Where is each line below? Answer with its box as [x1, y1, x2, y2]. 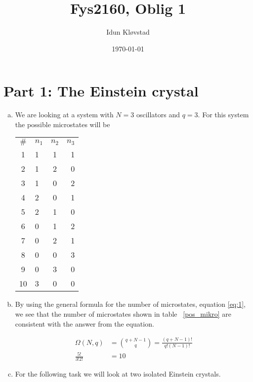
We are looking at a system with [15, 109, 114, 120]
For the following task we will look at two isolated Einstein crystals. [15, 369, 221, 379]
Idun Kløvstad [106, 27, 150, 37]
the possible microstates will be [15, 119, 110, 129]
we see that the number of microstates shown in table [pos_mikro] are [15, 309, 232, 319]
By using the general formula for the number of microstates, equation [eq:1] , [15, 299, 246, 309]
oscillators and [136, 109, 180, 120]
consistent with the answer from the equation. [15, 318, 154, 329]
